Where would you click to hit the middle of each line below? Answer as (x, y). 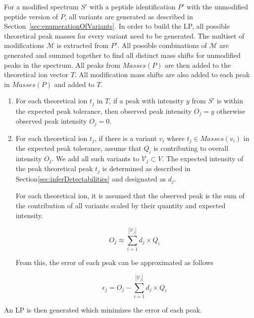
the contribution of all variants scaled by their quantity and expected (121, 205)
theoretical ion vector (36, 74)
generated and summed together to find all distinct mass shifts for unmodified (122, 55)
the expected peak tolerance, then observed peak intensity (104, 111)
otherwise (231, 111)
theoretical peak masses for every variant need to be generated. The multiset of (124, 35)
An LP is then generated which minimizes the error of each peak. (103, 309)
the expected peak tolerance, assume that (78, 148)
